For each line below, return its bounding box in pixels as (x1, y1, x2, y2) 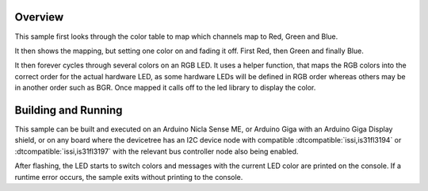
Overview (14, 10, 64, 24)
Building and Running (14, 103, 123, 117)
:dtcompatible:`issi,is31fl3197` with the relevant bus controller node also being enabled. (14, 147, 299, 156)
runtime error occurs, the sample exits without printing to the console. (14, 172, 243, 181)
